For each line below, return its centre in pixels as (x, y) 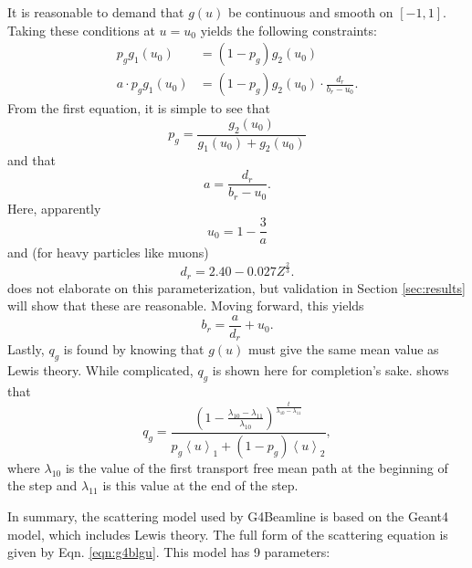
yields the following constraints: (288, 30)
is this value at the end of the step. (200, 485)
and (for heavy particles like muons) (108, 252)
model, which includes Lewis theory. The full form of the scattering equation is (228, 534)
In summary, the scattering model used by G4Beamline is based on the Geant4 (228, 515)
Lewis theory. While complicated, (100, 370)
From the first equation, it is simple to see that (139, 108)
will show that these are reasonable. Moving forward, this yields (186, 305)
